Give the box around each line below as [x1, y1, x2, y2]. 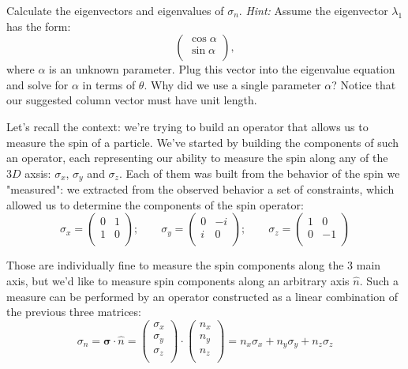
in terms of [82, 76, 136, 92]
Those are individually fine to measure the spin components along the [6, 257, 344, 273]
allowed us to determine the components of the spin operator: [6, 196, 304, 213]
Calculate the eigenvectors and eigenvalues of [6, 2, 224, 18]
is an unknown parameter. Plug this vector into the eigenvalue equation [49, 61, 395, 77]
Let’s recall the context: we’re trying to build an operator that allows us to [6, 118, 369, 134]
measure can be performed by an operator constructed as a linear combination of [6, 288, 398, 304]
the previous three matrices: [6, 303, 141, 320]
